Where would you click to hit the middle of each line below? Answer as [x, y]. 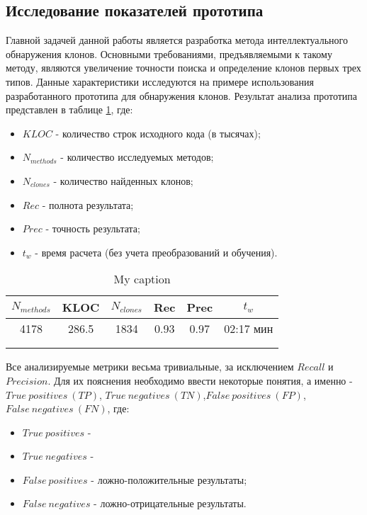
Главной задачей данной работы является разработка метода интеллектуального [177, 40]
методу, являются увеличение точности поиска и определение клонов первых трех [183, 68]
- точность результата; [93, 228]
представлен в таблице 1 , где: [69, 109]
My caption [142, 279]
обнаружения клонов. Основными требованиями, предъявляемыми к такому [169, 53]
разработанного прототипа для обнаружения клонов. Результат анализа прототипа [182, 95]
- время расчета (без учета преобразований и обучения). [156, 252]
